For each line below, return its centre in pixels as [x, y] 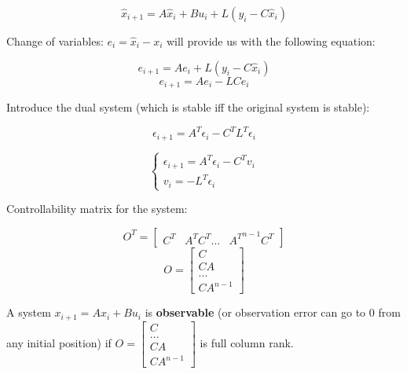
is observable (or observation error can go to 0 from [273, 312]
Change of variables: [55, 41]
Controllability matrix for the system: [97, 209]
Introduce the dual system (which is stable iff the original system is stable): [188, 107]
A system [29, 312]
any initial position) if [59, 343]
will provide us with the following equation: [271, 41]
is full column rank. [247, 343]
